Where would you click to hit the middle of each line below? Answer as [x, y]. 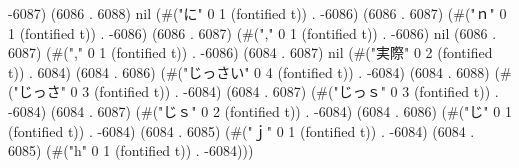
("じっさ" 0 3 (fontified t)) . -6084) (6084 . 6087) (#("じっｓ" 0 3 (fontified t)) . [253, 91]
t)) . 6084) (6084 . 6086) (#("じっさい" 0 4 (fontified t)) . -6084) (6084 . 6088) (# [260, 71]
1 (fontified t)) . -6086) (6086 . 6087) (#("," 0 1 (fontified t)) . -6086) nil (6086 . [252, 32]
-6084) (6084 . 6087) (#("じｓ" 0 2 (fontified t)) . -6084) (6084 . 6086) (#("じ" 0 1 [260, 110]
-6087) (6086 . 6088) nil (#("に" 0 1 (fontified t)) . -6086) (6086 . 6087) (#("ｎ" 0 [257, 13]
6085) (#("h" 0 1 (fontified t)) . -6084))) [131, 150]
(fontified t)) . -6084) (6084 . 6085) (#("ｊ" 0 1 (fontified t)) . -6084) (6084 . [241, 130]
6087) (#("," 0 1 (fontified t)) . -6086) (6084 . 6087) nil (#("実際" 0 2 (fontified [250, 52]
